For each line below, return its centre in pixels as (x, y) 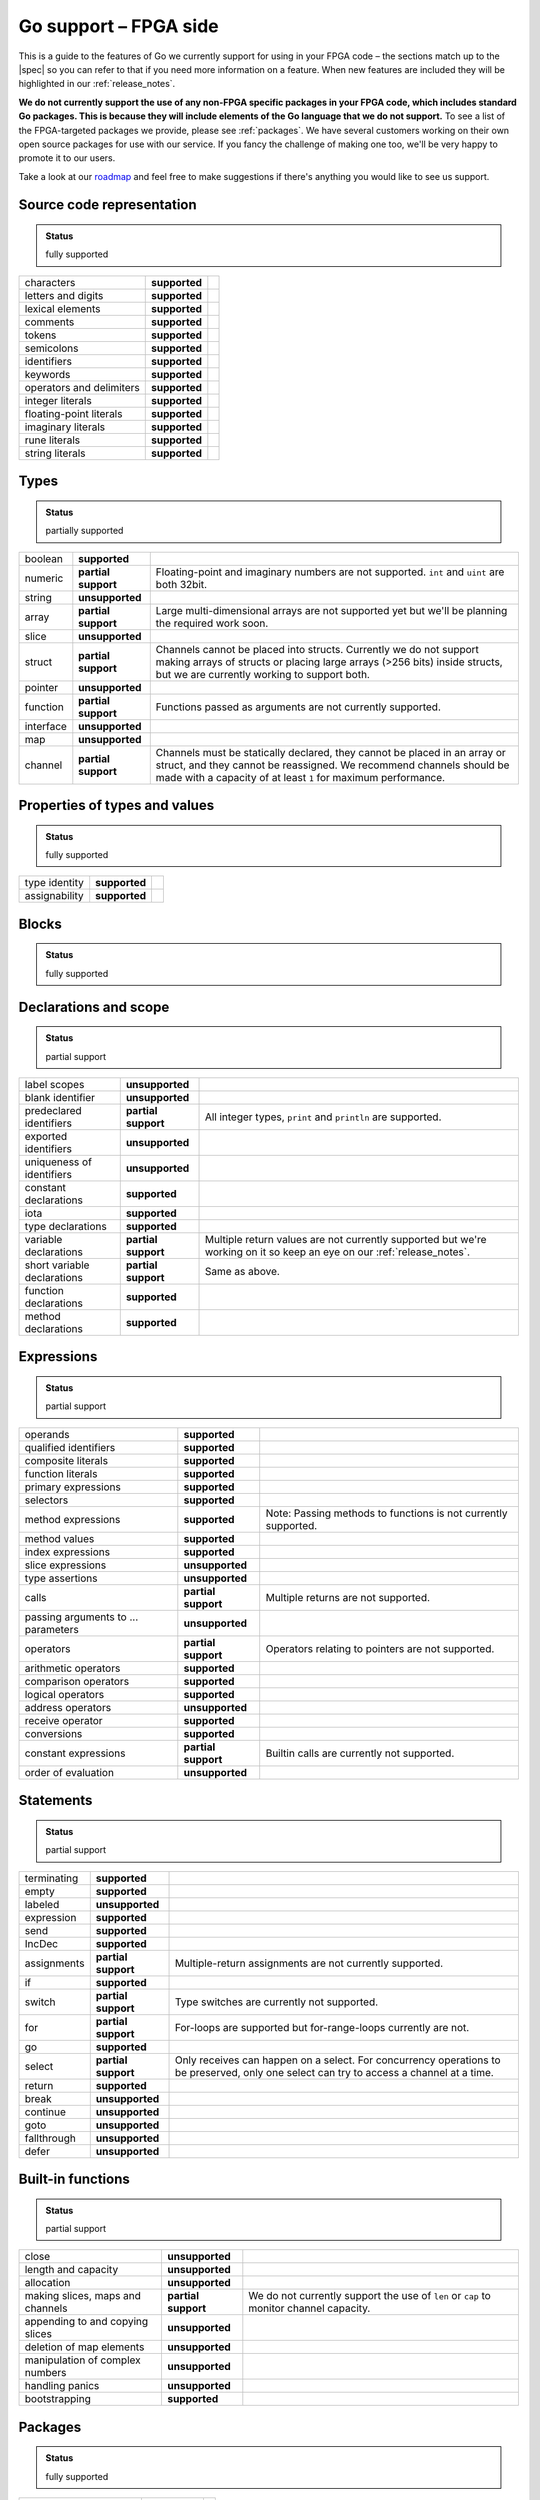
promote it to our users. (67, 158)
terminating (51, 1878)
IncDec (41, 1943)
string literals (55, 453)
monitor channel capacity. (309, 2308)
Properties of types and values (116, 805)
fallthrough (50, 2138)
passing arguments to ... (81, 1617)
